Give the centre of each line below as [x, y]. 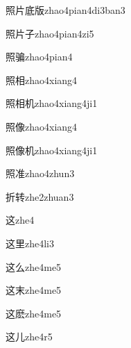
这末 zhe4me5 [34, 290]
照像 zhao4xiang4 [42, 126]
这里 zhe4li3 [30, 243]
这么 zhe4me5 [34, 266]
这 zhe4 [20, 220]
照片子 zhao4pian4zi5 [50, 33]
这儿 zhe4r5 [29, 337]
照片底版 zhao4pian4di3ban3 [65, 10]
